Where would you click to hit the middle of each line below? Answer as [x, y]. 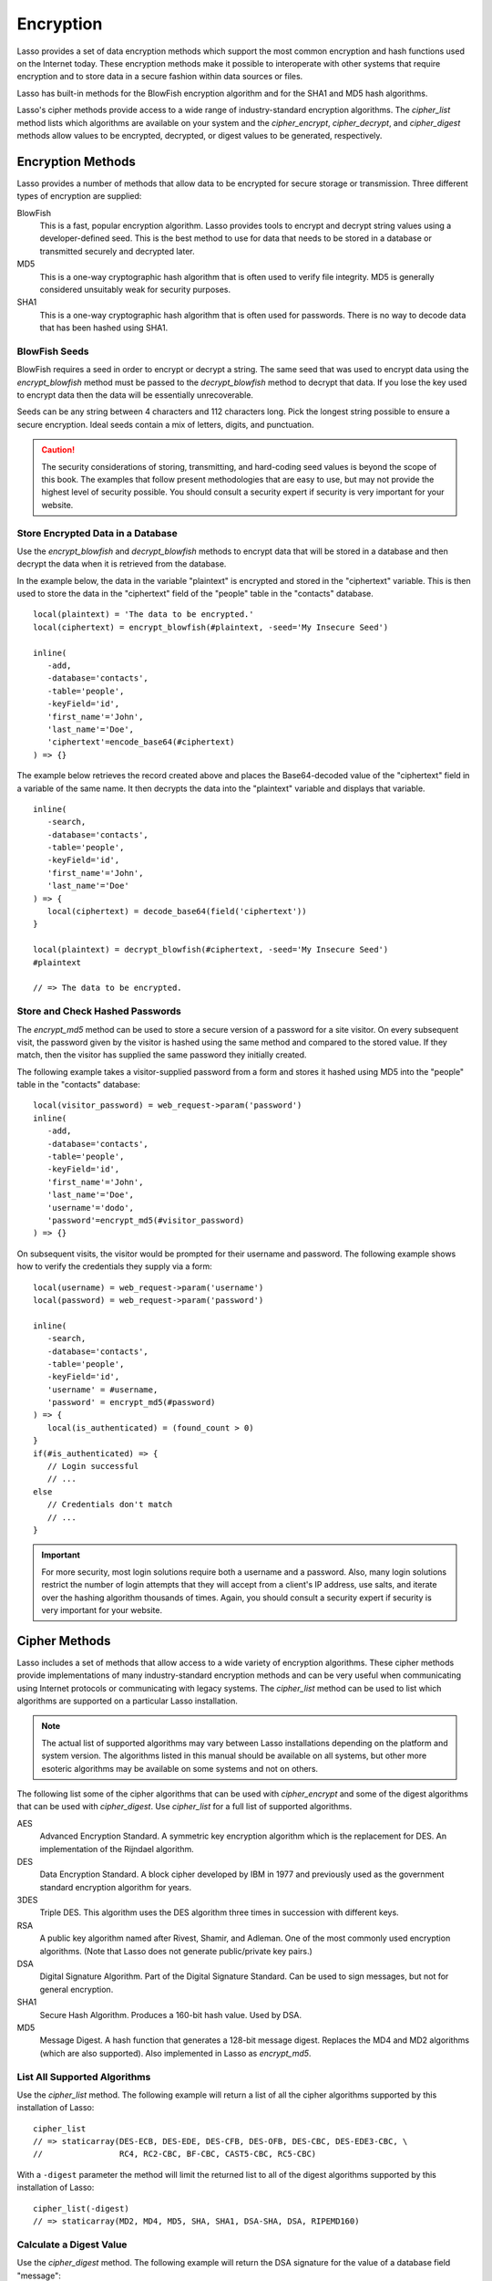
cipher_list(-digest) [81, 2208]
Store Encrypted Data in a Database [97, 533]
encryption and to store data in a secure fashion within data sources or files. [160, 77]
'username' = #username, [102, 1390]
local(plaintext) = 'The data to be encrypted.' [143, 615]
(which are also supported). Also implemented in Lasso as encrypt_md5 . [175, 2053]
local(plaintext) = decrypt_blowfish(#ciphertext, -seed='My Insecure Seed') [211, 950]
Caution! [58, 450]
